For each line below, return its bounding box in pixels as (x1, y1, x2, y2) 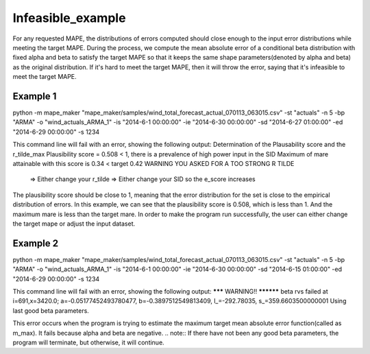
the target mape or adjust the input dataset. (12, 220, 136, 228)
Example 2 (12, 237, 58, 249)
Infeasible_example (12, 10, 126, 25)
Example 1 (12, 90, 57, 102)
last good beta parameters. (12, 306, 89, 315)
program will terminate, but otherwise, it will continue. (12, 338, 164, 346)
